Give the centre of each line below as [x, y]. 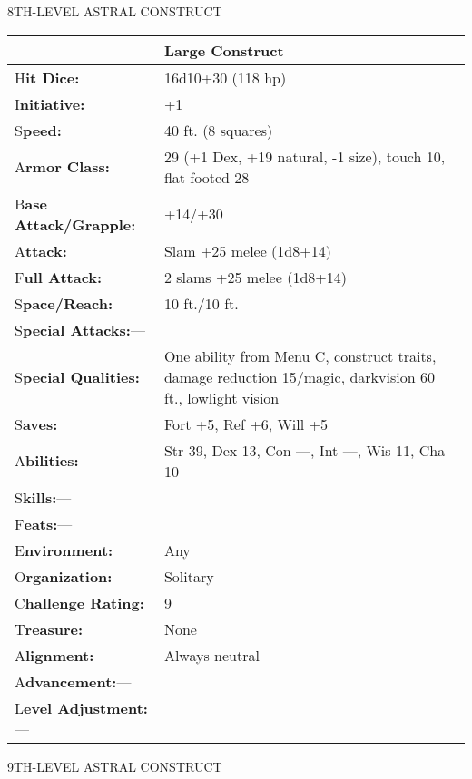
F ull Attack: [59, 277]
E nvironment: [64, 550]
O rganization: [64, 576]
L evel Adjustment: [81, 707]
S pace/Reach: [64, 303]
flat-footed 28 [206, 177]
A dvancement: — [73, 681]
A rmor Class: [62, 167]
